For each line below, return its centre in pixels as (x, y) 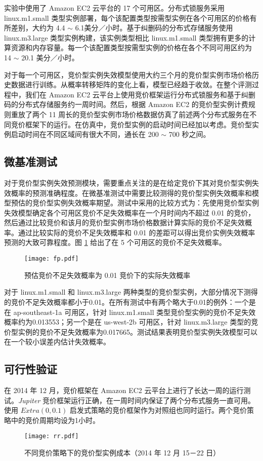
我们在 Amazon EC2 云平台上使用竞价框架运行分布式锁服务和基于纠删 (140, 94)
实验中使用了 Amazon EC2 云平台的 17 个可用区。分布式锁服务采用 (115, 8)
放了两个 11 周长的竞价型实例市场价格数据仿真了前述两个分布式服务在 (134, 114)
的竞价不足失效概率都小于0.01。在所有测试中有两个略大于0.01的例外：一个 (126, 302)
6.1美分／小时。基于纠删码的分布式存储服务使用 (154, 28)
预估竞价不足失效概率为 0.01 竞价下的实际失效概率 (107, 275)
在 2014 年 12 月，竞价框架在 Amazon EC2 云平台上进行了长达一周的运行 (124, 390)
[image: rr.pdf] (52, 436)
